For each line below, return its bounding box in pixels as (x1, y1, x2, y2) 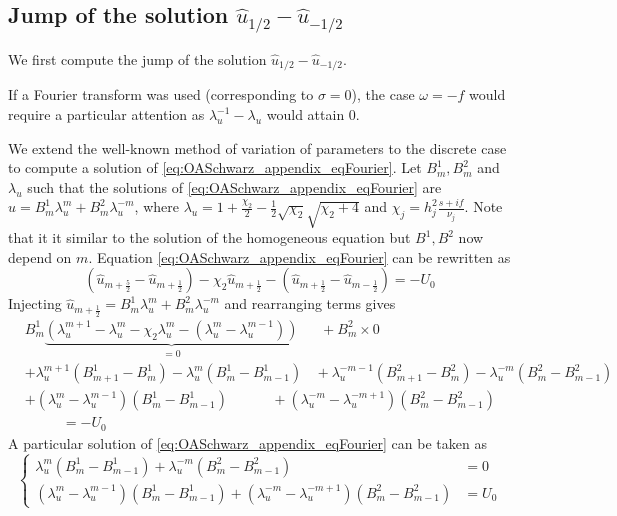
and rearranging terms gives (224, 293, 396, 314)
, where (134, 196, 179, 217)
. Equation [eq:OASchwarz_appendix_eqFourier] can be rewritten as (88, 246, 511, 267)
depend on (8, 246, 72, 267)
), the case (351, 84, 415, 105)
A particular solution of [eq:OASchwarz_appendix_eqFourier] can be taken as (8, 432, 487, 453)
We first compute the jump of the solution (8, 48, 267, 69)
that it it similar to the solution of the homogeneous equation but (8, 227, 411, 248)
